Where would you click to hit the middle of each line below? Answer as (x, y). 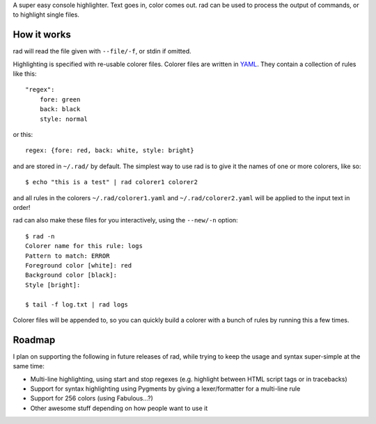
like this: (25, 74)
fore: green (60, 99)
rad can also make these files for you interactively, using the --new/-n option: (125, 220)
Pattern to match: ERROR (68, 256)
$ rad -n (40, 236)
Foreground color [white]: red (79, 265)
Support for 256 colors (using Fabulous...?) (92, 398)
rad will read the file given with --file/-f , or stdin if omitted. (102, 51)
